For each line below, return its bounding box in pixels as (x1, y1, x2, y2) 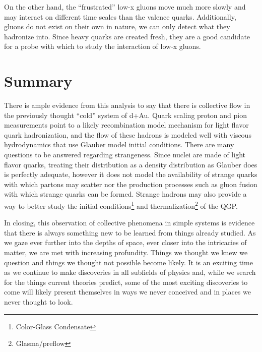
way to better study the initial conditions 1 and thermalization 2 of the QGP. (4, 199, 238, 211)
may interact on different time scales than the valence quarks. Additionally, (4, 11, 236, 22)
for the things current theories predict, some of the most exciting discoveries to (4, 276, 248, 287)
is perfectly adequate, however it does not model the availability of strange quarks (4, 169, 257, 180)
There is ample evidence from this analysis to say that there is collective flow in (4, 100, 250, 110)
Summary (4, 71, 73, 91)
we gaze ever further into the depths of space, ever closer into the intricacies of (4, 237, 247, 248)
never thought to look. (4, 297, 73, 307)
